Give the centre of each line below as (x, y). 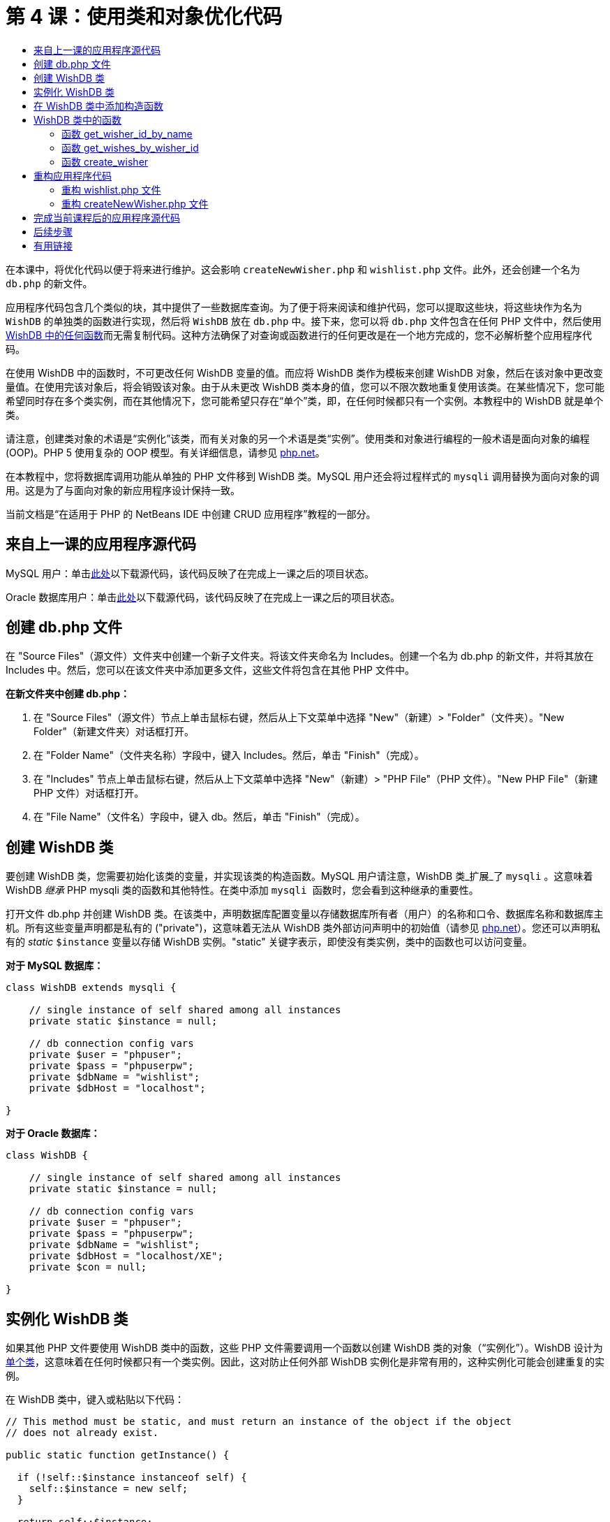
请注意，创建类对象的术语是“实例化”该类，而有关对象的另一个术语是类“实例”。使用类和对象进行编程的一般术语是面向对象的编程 (298, 438)
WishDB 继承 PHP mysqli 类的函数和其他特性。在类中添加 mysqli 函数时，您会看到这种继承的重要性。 (242, 890)
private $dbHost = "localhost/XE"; (126, 1256)
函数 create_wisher (105, 161)
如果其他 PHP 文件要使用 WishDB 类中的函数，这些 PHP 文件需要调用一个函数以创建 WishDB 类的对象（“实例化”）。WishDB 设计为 (304, 1348)
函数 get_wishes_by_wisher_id (130, 147)
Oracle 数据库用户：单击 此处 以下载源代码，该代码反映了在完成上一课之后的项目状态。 (203, 597)
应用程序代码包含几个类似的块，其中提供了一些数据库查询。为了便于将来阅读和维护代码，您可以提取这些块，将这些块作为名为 (294, 307)
